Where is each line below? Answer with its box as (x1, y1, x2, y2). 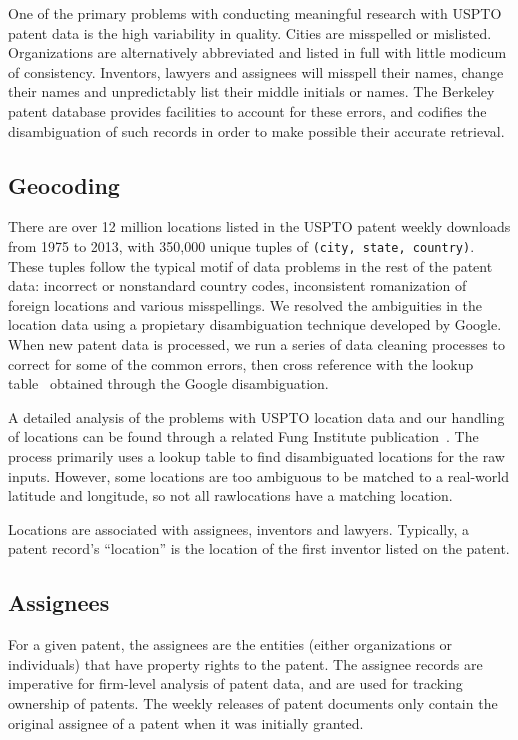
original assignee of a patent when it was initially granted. (8, 712, 364, 733)
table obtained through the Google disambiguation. (8, 373, 329, 394)
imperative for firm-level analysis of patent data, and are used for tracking (8, 673, 463, 694)
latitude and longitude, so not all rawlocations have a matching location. (8, 485, 453, 506)
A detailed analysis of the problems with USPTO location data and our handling (8, 406, 505, 427)
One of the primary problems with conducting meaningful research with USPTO (8, 3, 502, 23)
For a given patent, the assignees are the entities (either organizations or (8, 634, 453, 655)
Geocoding (8, 169, 120, 200)
